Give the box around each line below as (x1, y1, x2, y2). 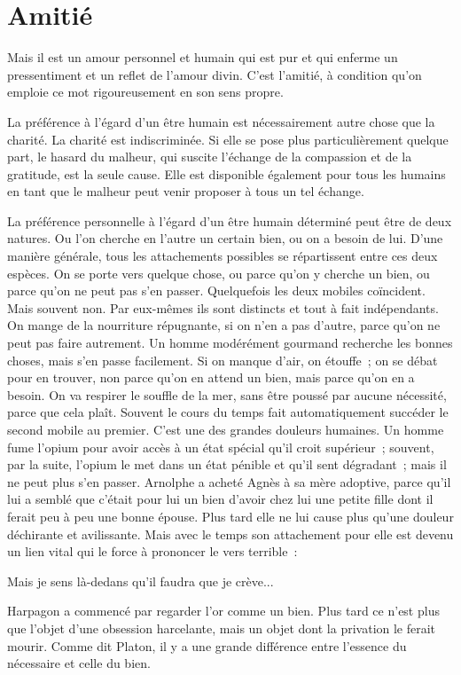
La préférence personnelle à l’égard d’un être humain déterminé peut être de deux (7, 211, 452, 230)
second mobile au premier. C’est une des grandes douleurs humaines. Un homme (7, 420, 444, 438)
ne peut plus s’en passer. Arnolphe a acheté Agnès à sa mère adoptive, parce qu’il (7, 472, 451, 491)
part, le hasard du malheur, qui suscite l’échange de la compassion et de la (7, 147, 412, 166)
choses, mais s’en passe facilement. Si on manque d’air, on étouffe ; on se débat (7, 350, 438, 369)
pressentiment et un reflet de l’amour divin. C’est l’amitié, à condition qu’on (7, 65, 422, 83)
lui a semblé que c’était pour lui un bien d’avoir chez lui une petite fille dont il (7, 490, 434, 508)
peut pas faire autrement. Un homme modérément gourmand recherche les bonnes (7, 334, 453, 352)
